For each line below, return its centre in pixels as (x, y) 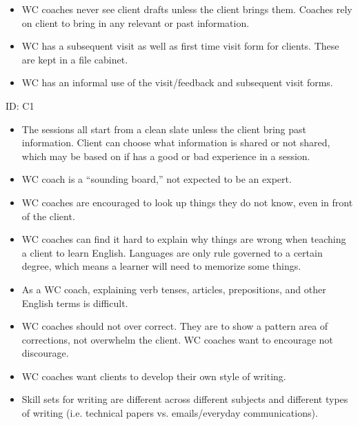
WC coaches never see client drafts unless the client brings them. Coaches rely (187, 9)
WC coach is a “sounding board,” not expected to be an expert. (157, 179)
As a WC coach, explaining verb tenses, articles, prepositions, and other (174, 289)
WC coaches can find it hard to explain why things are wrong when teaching (184, 239)
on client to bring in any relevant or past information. (136, 22)
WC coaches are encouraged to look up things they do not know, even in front (187, 202)
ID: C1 (20, 105)
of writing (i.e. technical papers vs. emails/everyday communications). (170, 413)
